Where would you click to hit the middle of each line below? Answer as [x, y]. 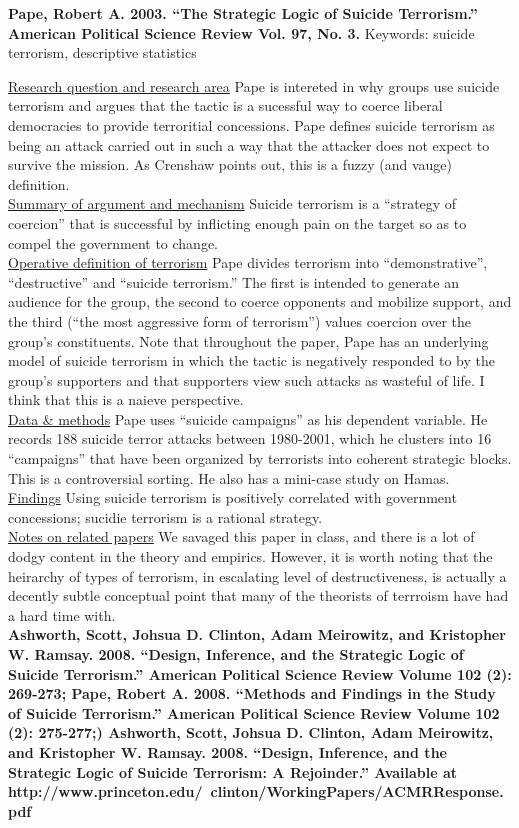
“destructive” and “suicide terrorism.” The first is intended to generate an [233, 281]
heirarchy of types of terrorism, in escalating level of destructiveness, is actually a [257, 575]
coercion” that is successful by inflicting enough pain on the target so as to [237, 222]
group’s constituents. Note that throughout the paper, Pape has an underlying [248, 340]
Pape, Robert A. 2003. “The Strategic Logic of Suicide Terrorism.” [243, 13]
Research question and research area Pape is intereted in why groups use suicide [254, 85]
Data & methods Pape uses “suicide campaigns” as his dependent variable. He [248, 418]
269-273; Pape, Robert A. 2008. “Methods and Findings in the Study [252, 693]
